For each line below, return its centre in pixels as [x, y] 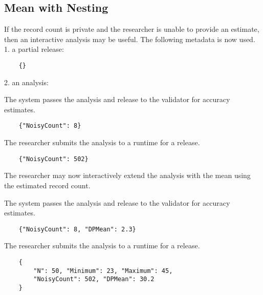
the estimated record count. [47, 185]
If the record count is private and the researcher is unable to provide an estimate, [132, 29]
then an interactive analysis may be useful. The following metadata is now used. [130, 39]
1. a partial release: [34, 49]
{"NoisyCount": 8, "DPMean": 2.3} [77, 229]
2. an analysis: [26, 82]
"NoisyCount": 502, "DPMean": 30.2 [94, 279]
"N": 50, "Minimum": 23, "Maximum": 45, [103, 271]
